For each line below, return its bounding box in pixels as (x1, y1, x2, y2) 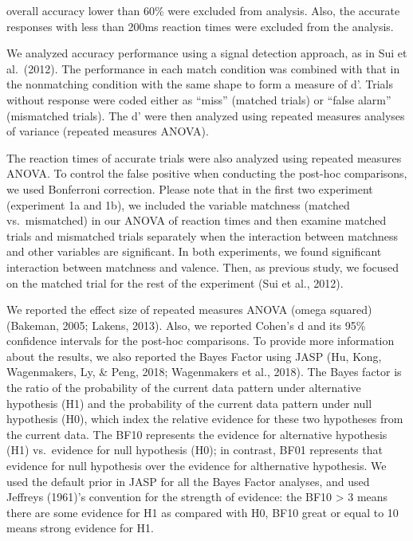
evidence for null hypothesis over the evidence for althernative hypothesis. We (6, 457, 387, 474)
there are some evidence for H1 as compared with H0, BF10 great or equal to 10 (6, 504, 399, 520)
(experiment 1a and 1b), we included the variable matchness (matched (6, 196, 350, 213)
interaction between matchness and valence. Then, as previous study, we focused (6, 258, 399, 275)
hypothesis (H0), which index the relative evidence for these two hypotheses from (6, 410, 403, 427)
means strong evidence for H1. (6, 519, 154, 536)
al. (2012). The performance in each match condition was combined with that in (6, 60, 400, 76)
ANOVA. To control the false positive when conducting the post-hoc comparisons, (6, 165, 407, 182)
